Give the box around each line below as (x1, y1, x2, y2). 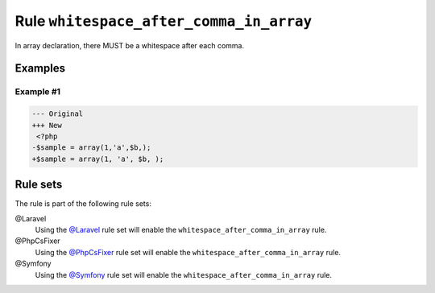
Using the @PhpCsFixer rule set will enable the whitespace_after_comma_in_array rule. (35, 247, 342, 257)
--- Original (31, 109, 84, 118)
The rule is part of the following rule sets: (14, 199, 152, 208)
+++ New (31, 121, 62, 130)
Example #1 (14, 86, 60, 97)
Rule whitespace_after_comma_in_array (14, 12, 313, 30)
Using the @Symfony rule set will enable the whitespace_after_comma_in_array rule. (35, 270, 333, 279)
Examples (14, 61, 66, 76)
